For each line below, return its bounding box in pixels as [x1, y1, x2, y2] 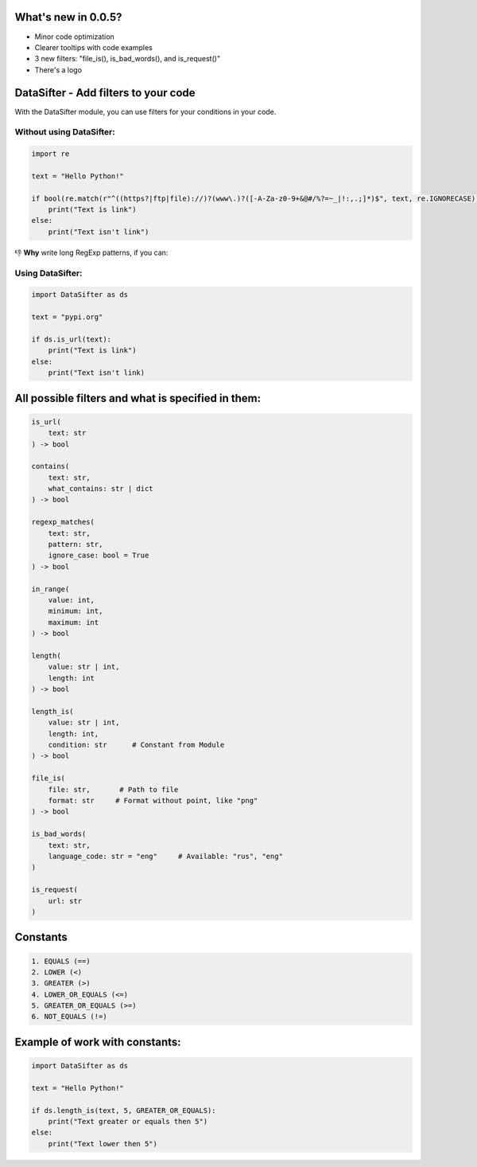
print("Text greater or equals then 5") [48, 1117, 208, 1126]
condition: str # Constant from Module [48, 740, 225, 750]
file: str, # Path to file [48, 785, 179, 794]
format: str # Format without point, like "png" [48, 796, 258, 806]
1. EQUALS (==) [31, 956, 91, 966]
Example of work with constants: [14, 1035, 182, 1048]
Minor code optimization [34, 32, 114, 41]
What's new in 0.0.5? [14, 10, 122, 24]
